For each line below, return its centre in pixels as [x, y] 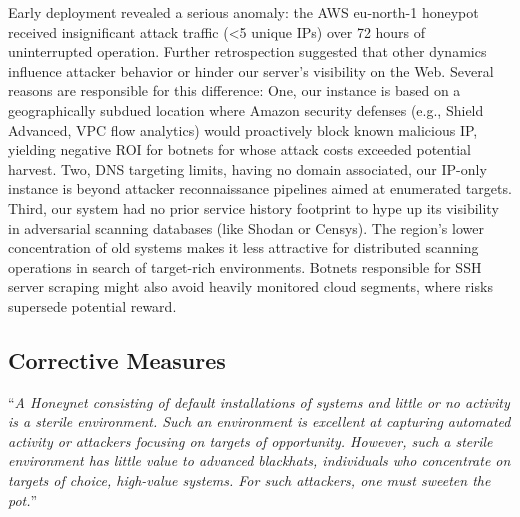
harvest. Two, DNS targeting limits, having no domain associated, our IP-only [247, 168]
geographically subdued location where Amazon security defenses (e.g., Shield [246, 109]
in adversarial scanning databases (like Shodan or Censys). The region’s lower [246, 227]
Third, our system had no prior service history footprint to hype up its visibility [253, 207]
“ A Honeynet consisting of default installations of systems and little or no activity [259, 401]
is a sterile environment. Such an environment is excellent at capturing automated [259, 421]
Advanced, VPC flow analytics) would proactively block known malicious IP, [243, 129]
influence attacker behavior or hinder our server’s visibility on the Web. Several [251, 70]
